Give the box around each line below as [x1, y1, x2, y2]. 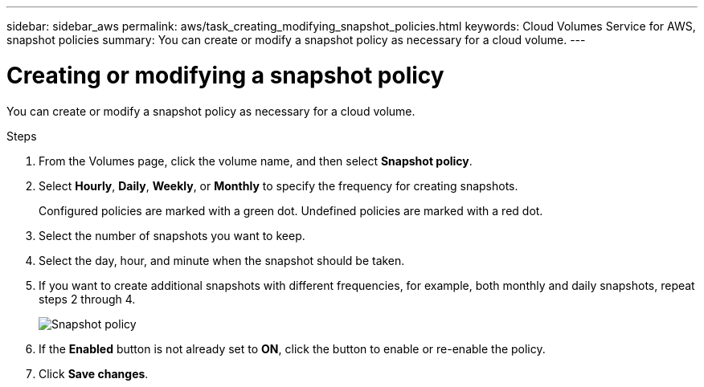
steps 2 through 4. [39, 291, 136, 306]
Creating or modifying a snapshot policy [6, 61, 444, 89]
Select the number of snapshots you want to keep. [39, 228, 305, 242]
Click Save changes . [39, 366, 149, 381]
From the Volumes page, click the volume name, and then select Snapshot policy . [39, 153, 473, 168]
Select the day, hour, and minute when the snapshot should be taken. [39, 253, 405, 267]
